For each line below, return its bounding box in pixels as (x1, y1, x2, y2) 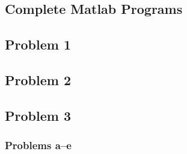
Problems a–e (5, 138, 72, 153)
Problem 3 (5, 106, 71, 124)
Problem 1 (5, 35, 71, 54)
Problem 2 (5, 70, 71, 89)
